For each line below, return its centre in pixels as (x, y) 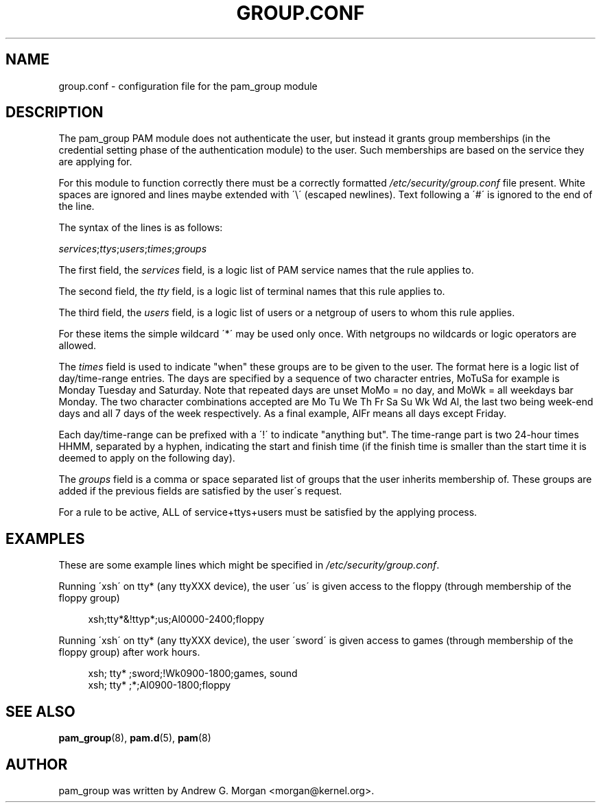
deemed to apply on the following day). (147, 458)
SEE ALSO (40, 711)
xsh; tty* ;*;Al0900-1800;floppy (160, 685)
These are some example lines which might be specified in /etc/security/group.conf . (249, 565)
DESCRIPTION (55, 112)
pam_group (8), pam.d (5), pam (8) (135, 738)
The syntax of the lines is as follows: (141, 228)
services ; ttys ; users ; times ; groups (133, 249)
